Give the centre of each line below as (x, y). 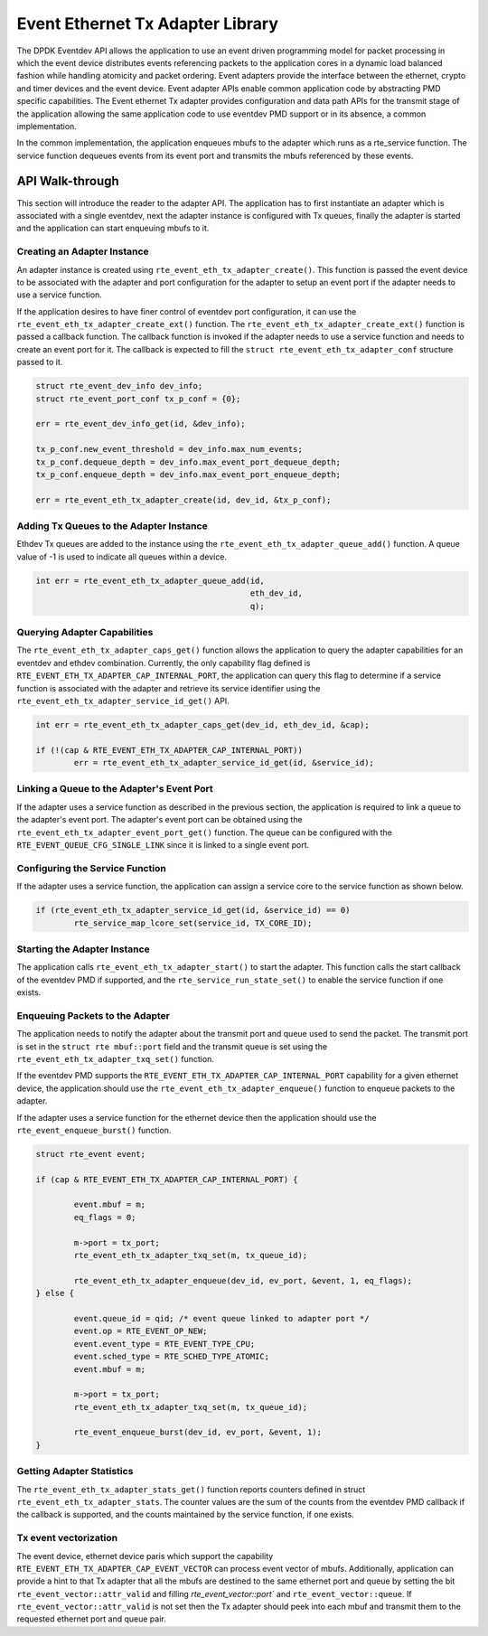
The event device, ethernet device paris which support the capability (145, 1556)
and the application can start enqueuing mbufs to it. (113, 228)
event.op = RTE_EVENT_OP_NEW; (141, 1331)
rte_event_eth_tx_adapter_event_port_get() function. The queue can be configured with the (205, 832)
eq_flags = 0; (105, 1217)
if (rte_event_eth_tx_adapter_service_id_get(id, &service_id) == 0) (193, 910)
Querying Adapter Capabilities (85, 632)
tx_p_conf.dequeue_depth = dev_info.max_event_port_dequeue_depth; (188, 462)
